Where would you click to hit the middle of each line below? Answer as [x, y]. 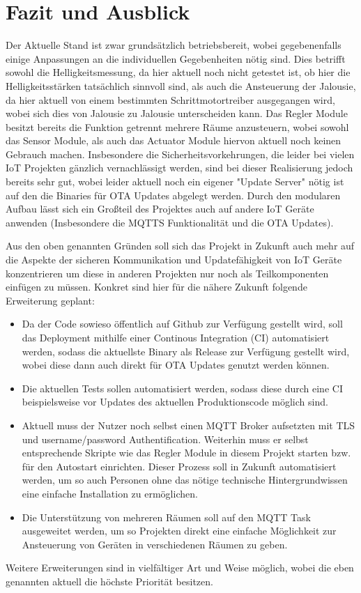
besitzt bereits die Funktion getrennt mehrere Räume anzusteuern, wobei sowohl [177, 126]
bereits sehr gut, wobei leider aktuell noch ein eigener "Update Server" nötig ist [175, 182]
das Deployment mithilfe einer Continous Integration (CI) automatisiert [176, 337]
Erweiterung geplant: [50, 300]
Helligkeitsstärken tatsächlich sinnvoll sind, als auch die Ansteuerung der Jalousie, [181, 85]
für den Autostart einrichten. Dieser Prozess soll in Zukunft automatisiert [179, 466]
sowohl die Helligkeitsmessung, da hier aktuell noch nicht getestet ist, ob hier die [178, 72]
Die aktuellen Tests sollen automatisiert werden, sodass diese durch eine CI [182, 388]
